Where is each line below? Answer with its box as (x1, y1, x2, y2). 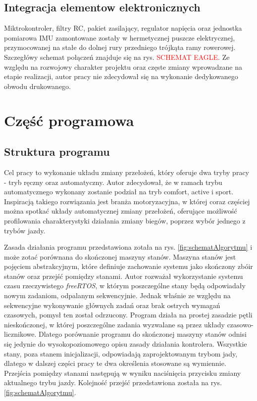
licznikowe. (4, 329, 37, 339)
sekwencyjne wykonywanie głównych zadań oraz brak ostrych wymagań (4, 300, 220, 310)
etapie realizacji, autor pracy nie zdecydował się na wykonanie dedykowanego (4, 71, 238, 82)
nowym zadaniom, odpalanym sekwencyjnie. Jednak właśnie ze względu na (4, 290, 231, 301)
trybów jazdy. (4, 225, 46, 235)
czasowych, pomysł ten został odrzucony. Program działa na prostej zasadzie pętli (4, 310, 253, 320)
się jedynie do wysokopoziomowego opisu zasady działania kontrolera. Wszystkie (4, 339, 247, 349)
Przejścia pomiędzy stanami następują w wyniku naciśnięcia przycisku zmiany (4, 367, 241, 378)
